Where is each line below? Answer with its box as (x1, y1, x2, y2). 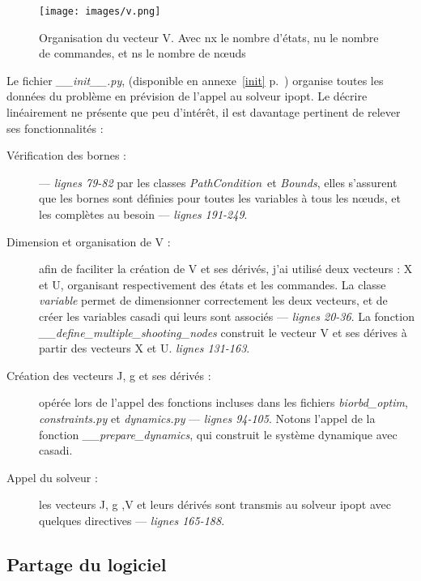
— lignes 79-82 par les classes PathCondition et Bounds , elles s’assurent (39, 173, 398, 190)
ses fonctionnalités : (6, 119, 104, 136)
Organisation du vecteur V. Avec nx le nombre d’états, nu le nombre (39, 28, 379, 45)
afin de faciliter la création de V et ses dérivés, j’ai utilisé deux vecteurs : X (39, 260, 413, 277)
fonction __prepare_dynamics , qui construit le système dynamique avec (39, 425, 398, 442)
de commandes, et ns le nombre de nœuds (39, 45, 246, 62)
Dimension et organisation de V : (6, 233, 171, 250)
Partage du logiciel (6, 551, 167, 576)
